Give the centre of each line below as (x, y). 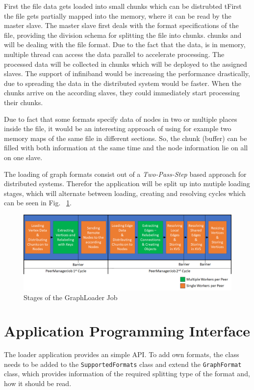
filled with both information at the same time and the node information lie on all (126, 148)
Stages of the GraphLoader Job (71, 297)
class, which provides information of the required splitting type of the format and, (127, 374)
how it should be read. (38, 383)
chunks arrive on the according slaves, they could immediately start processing (122, 93)
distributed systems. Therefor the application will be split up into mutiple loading (127, 183)
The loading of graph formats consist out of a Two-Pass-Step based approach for (125, 174)
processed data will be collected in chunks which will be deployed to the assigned (126, 64)
